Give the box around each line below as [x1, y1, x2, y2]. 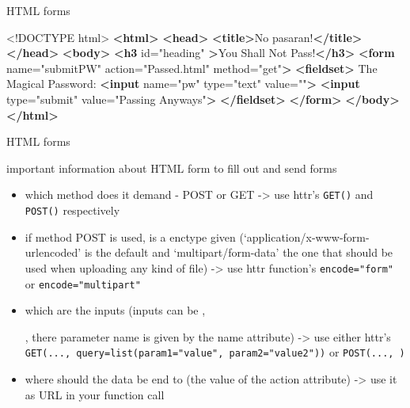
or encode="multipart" [25, 275, 141, 292]
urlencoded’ [25, 244, 82, 261]
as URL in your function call [25, 386, 165, 402]
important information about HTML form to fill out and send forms [6, 159, 337, 176]
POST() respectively [25, 202, 120, 218]
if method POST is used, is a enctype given [25, 228, 236, 245]
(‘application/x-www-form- [239, 228, 370, 245]
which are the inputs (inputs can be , [25, 302, 206, 318]
